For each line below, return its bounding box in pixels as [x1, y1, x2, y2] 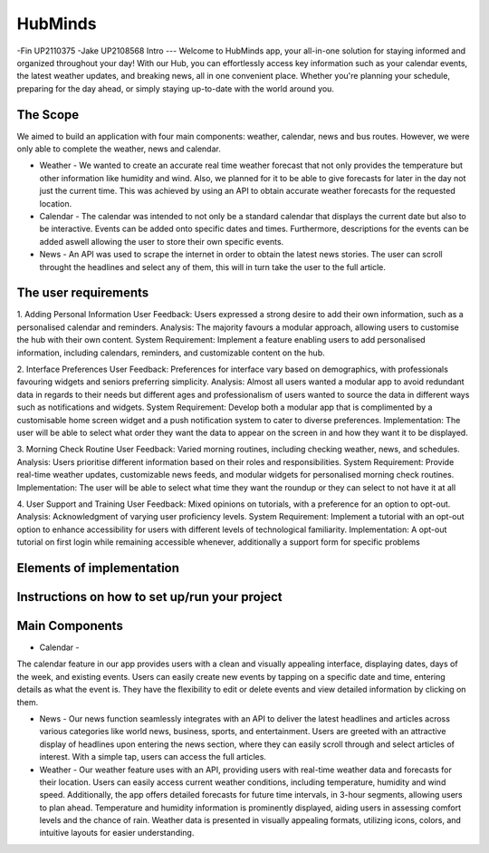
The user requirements [16, 286, 149, 301]
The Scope [16, 107, 80, 122]
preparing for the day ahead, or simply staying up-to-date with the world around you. [16, 82, 335, 94]
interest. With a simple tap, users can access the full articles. [39, 751, 267, 762]
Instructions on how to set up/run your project [16, 589, 283, 605]
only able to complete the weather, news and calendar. [16, 143, 221, 154]
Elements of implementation [16, 560, 180, 576]
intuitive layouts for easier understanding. [39, 828, 195, 838]
